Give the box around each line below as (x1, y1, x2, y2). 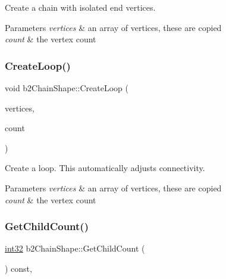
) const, (5, 262, 32, 274)
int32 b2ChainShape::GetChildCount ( (5, 242, 145, 255)
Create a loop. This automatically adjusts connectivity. (5, 162, 205, 174)
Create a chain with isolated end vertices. (5, 1, 156, 13)
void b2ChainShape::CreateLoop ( (5, 82, 128, 94)
